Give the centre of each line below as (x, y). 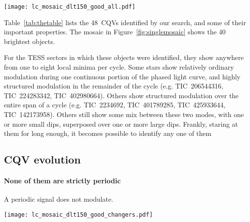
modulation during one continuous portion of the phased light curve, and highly (122, 76)
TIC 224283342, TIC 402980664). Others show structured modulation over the (121, 95)
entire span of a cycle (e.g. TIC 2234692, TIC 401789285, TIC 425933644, (115, 105)
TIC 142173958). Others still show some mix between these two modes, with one (124, 114)
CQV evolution (42, 159)
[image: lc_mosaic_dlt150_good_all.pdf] (70, 7)
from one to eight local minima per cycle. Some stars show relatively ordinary (119, 67)
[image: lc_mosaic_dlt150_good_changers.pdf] (78, 215)
